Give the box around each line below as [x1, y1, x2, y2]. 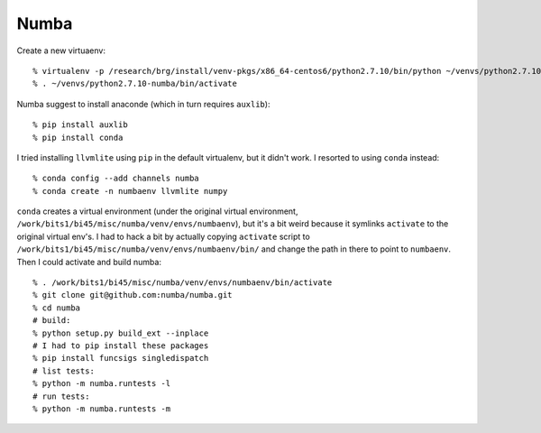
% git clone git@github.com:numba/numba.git [32, 290, 234, 300]
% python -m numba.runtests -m [32, 403, 171, 414]
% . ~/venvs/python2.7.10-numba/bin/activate [32, 78, 238, 89]
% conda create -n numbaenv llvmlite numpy [32, 186, 228, 196]
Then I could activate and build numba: [16, 256, 162, 267]
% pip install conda [32, 132, 124, 143]
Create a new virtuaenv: [16, 45, 105, 56]
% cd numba [32, 302, 81, 313]
